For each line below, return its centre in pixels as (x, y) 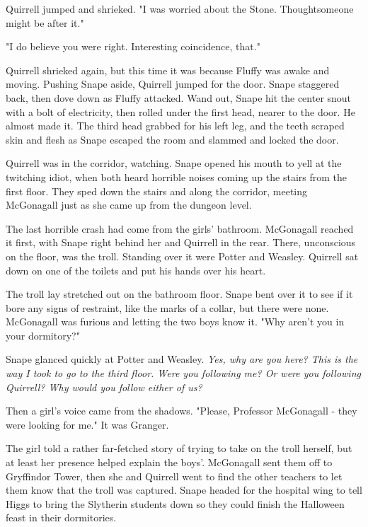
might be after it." (45, 22)
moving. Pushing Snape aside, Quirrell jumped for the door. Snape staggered (173, 84)
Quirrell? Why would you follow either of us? (104, 387)
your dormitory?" (43, 335)
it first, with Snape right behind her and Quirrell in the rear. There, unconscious (181, 242)
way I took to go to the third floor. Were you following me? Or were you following (183, 373)
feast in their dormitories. (61, 517)
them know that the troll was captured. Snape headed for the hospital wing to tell (184, 490)
